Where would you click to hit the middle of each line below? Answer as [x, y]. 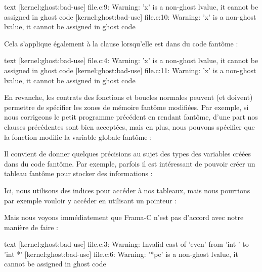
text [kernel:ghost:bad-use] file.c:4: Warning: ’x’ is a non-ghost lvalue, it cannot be [131, 60]
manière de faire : [31, 227]
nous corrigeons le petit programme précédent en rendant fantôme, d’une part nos [131, 117]
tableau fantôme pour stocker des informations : [78, 173]
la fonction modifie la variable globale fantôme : [78, 137]
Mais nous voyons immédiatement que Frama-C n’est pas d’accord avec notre [124, 217]
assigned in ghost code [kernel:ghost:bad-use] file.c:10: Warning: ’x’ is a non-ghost [130, 16]
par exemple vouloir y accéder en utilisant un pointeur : [91, 200]
